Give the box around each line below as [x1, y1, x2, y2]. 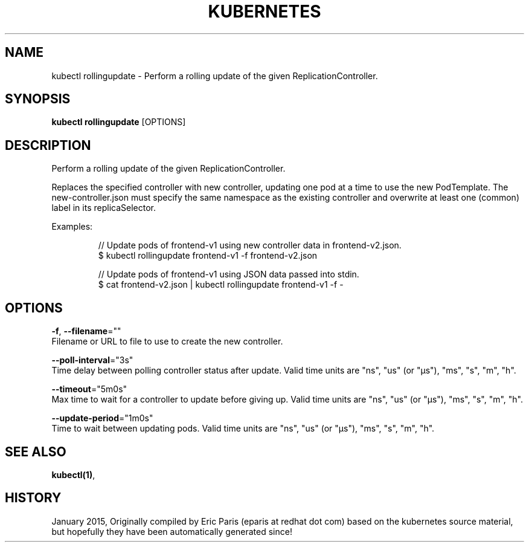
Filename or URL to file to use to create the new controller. [51, 336, 283, 347]
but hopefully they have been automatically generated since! [51, 526, 292, 537]
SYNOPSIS [5, 91, 71, 107]
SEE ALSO [5, 444, 66, 459]
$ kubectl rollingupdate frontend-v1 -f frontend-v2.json [98, 250, 318, 261]
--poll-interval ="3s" [51, 355, 133, 366]
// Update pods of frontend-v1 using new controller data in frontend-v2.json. [98, 240, 402, 251]
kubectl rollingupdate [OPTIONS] [51, 117, 186, 128]
